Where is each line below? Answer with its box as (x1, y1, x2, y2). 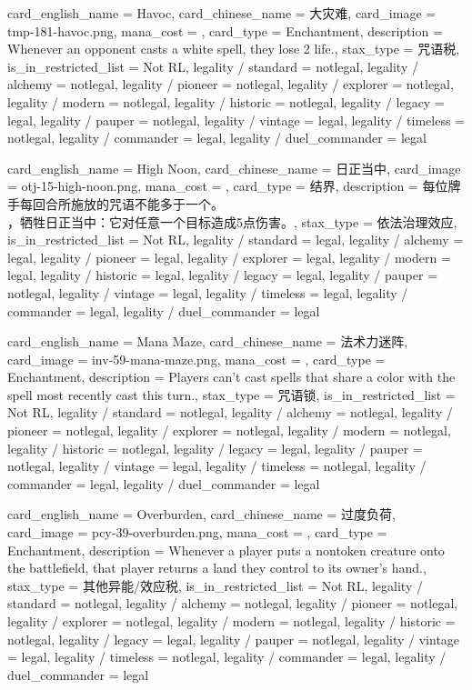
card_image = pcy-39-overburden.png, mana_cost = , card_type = (7, 523, 387, 542)
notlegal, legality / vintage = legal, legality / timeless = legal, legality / (7, 283, 408, 302)
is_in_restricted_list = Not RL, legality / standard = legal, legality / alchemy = (7, 230, 464, 249)
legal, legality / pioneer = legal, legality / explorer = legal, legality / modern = (7, 247, 451, 266)
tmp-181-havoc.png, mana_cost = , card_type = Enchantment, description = (7, 21, 443, 40)
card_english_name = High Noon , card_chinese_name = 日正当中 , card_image (7, 158, 461, 177)
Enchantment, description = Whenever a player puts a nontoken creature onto (7, 540, 445, 559)
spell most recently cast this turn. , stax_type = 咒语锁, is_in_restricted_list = (7, 385, 456, 404)
